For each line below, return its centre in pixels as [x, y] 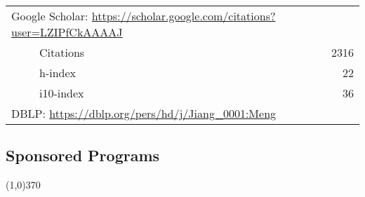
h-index [58, 73]
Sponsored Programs [83, 155]
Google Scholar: [50, 16]
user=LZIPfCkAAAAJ [67, 32]
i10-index [62, 93]
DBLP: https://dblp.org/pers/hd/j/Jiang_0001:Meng [144, 113]
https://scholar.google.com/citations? [184, 16]
